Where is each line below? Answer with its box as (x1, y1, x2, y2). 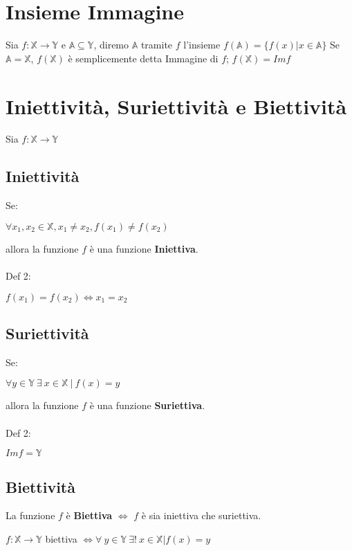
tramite (140, 37, 173, 52)
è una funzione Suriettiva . (89, 398, 205, 413)
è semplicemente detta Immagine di (68, 51, 219, 65)
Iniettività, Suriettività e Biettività (6, 91, 347, 120)
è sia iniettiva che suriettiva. (141, 508, 261, 523)
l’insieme (183, 37, 221, 52)
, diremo (93, 37, 129, 52)
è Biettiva (66, 508, 113, 523)
